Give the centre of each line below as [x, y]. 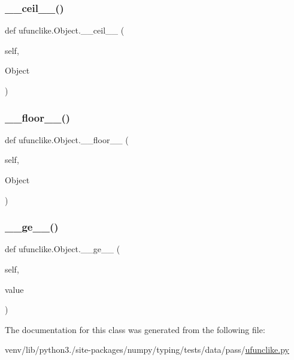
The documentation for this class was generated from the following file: [135, 329]
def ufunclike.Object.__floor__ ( [67, 139]
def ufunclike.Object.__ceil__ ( [65, 30]
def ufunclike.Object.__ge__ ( [63, 249]
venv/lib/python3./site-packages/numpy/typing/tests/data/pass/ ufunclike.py [147, 350]
